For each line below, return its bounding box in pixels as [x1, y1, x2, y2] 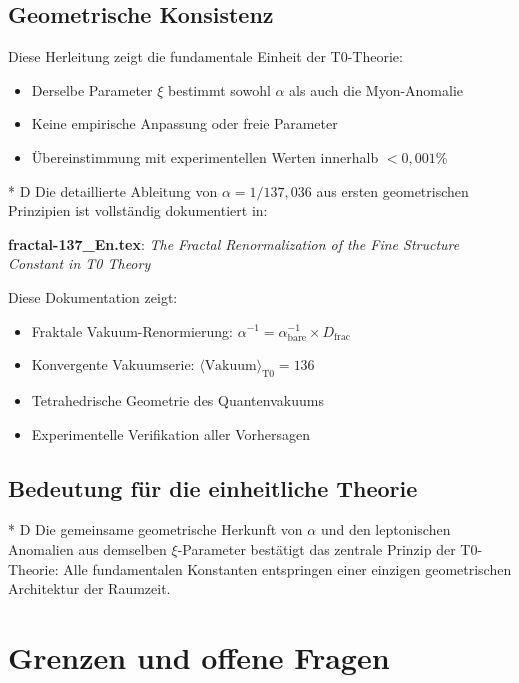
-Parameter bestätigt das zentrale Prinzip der [177, 538, 456, 559]
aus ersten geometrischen [316, 180, 469, 201]
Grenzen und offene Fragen [8, 636, 390, 677]
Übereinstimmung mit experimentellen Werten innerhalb [31, 146, 379, 167]
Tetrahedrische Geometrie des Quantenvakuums [31, 389, 324, 410]
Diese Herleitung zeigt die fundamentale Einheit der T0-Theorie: [8, 46, 403, 67]
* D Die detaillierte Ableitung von [8, 180, 218, 201]
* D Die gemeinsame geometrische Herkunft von [8, 519, 303, 540]
